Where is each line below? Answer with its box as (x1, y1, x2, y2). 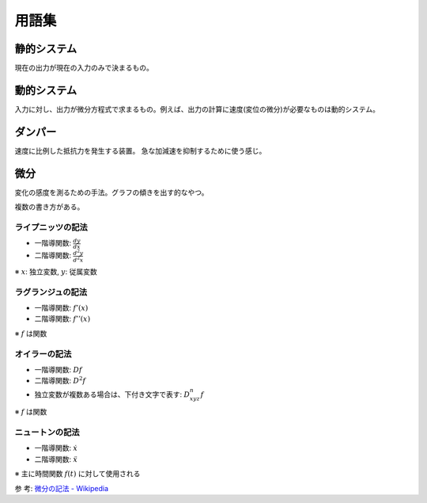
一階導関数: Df (34, 364, 82, 374)
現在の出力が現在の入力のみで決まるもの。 (14, 63, 153, 73)
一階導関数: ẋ (34, 444, 78, 453)
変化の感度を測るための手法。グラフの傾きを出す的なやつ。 (14, 187, 209, 197)
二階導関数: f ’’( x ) (34, 314, 91, 324)
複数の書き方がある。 (14, 202, 85, 211)
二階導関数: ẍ (34, 454, 78, 463)
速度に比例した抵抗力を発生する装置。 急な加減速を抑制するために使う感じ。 (14, 146, 266, 155)
